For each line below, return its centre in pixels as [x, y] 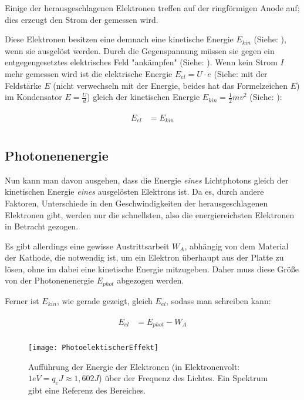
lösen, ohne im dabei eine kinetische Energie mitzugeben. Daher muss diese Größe [152, 269]
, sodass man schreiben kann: [219, 300]
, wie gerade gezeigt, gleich [104, 300]
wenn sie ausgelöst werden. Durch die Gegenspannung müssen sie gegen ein [140, 50]
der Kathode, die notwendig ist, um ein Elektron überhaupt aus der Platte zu [144, 257]
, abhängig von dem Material [237, 246]
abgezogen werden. [151, 280]
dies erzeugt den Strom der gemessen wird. [82, 19]
